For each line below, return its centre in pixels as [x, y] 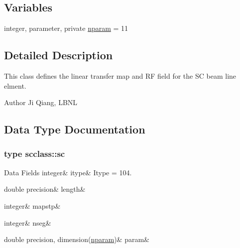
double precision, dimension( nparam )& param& [77, 239]
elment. [15, 85]
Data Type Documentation [75, 129]
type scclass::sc [35, 154]
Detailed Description [59, 55]
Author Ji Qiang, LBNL [41, 102]
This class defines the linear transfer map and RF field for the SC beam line [120, 76]
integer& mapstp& [32, 205]
